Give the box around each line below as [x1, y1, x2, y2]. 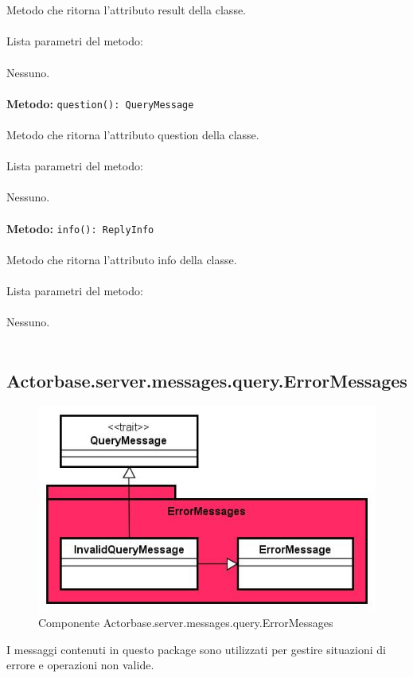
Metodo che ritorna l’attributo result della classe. [6, 2, 247, 18]
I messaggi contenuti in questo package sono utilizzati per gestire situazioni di [6, 641, 386, 657]
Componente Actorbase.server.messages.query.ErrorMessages [38, 614, 333, 631]
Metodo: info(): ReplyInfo [6, 220, 154, 236]
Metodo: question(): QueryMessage [6, 95, 194, 111]
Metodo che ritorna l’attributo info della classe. [6, 251, 237, 267]
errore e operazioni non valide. [6, 657, 154, 673]
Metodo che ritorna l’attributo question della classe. [6, 127, 259, 142]
